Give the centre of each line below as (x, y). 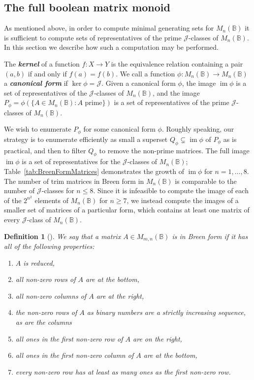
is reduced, (39, 262)
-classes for (58, 190)
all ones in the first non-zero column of (75, 355)
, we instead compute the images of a (183, 200)
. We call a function (145, 73)
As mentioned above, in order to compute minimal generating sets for (109, 28)
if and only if (47, 73)
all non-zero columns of (51, 295)
